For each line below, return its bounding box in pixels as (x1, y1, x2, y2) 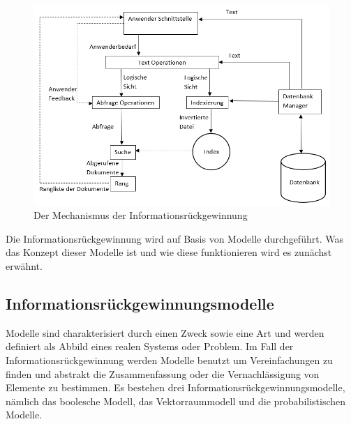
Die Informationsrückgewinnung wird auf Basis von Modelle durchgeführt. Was (6, 231, 343, 245)
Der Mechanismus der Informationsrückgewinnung (33, 208, 248, 222)
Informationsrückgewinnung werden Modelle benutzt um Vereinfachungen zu (6, 353, 333, 368)
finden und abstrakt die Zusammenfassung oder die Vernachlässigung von (6, 366, 320, 381)
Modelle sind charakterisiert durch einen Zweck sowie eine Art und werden (6, 325, 324, 340)
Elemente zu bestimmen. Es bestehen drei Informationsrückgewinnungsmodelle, (6, 380, 345, 395)
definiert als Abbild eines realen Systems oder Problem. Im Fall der (6, 339, 294, 354)
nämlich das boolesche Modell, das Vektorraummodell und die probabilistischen (6, 393, 346, 408)
